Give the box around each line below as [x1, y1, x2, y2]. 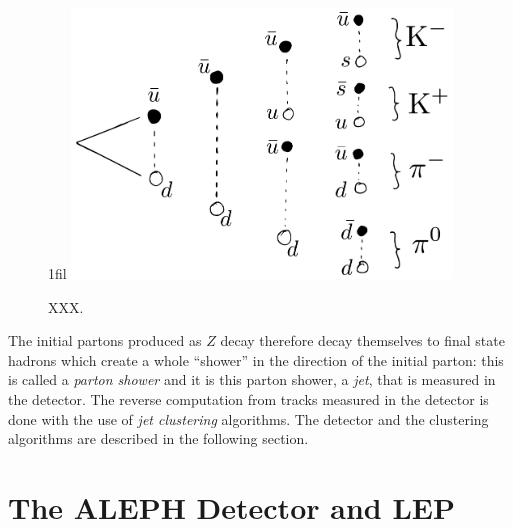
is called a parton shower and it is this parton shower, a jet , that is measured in [8, 369, 496, 390]
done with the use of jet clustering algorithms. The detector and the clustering [8, 408, 489, 429]
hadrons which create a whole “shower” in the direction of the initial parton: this [8, 349, 504, 370]
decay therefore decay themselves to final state [220, 330, 505, 351]
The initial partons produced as [8, 330, 202, 351]
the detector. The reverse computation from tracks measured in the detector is [8, 389, 489, 410]
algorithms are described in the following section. [8, 428, 309, 449]
